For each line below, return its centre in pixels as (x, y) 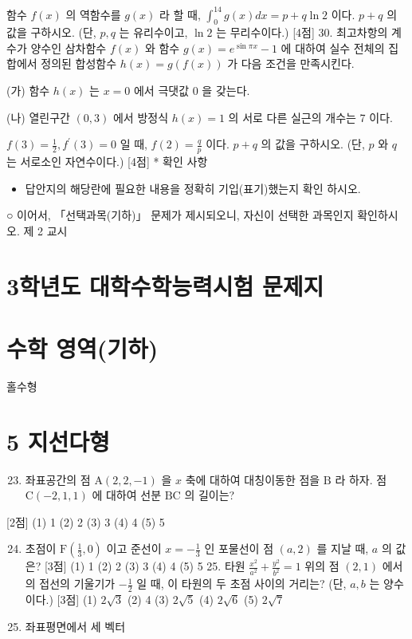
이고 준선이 (134, 548)
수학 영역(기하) (82, 348)
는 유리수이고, (153, 32)
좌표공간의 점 (58, 479)
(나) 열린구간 (38, 117)
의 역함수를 (93, 14)
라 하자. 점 (361, 479)
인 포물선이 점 (239, 548)
